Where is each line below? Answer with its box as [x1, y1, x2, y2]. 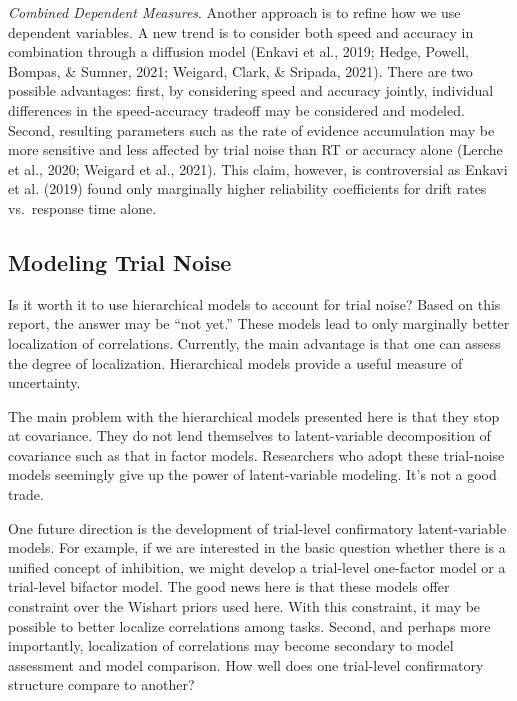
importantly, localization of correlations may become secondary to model [8, 635, 454, 656]
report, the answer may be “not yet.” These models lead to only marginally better [8, 313, 510, 334]
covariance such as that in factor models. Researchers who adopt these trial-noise [8, 444, 505, 465]
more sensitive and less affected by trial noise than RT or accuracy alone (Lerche [8, 139, 503, 160]
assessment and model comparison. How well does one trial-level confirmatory [8, 654, 484, 675]
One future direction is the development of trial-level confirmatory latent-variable [8, 517, 507, 538]
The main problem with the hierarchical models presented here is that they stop [8, 405, 500, 426]
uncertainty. [8, 372, 81, 393]
